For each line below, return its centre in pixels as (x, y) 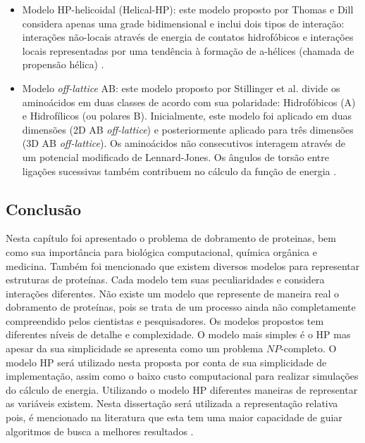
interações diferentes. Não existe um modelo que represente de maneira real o (172, 293)
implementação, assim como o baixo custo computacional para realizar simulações (182, 376)
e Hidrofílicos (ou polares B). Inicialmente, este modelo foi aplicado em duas (187, 116)
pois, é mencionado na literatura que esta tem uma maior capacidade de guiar (174, 417)
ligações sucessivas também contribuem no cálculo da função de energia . (179, 171)
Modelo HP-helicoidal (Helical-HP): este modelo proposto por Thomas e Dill (188, 9)
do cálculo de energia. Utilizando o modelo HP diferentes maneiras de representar (182, 389)
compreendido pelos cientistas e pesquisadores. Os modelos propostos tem (165, 320)
